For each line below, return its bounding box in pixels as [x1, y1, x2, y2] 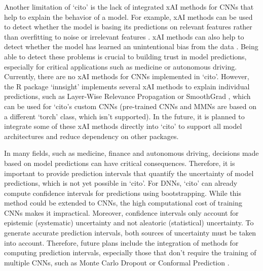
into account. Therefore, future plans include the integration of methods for [4, 237, 239, 248]
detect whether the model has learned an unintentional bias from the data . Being [4, 41, 258, 52]
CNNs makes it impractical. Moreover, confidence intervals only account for [4, 207, 239, 218]
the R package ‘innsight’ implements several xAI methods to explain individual [4, 81, 250, 91]
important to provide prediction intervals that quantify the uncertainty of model [4, 167, 254, 178]
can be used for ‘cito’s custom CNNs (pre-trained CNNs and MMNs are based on [4, 100, 257, 111]
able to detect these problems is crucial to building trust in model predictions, [4, 51, 247, 61]
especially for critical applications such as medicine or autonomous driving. [4, 61, 237, 72]
